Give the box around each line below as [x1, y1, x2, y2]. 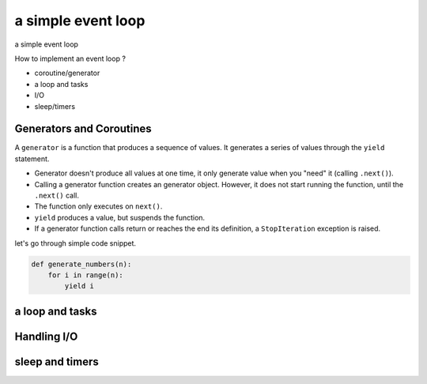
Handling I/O [14, 329, 78, 343]
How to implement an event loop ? [14, 54, 127, 63]
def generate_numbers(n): [31, 259, 132, 269]
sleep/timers [34, 101, 75, 111]
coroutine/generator [34, 68, 100, 78]
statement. [14, 154, 50, 164]
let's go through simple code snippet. [14, 238, 137, 248]
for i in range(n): [47, 270, 124, 280]
